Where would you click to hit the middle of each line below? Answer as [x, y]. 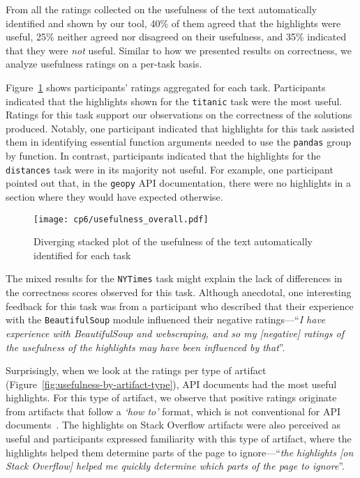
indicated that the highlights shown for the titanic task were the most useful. [174, 101]
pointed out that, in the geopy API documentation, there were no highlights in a [179, 183]
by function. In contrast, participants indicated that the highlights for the [163, 156]
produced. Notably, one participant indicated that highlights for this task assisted [180, 128]
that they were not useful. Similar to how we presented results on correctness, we [179, 50]
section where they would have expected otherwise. [114, 196]
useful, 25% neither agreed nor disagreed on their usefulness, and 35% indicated [176, 37]
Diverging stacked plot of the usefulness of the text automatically [173, 241]
